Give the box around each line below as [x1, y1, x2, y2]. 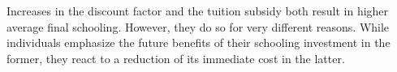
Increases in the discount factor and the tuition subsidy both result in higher [6, 2, 389, 19]
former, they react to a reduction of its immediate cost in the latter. [6, 49, 345, 66]
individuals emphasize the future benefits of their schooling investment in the [6, 34, 391, 51]
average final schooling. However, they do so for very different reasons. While [6, 18, 390, 35]
